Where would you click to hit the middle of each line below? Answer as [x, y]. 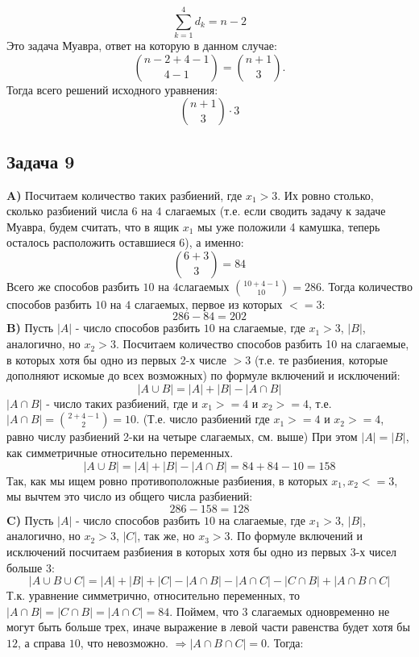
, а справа [41, 642]
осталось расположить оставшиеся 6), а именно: [125, 242]
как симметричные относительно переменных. [120, 453]
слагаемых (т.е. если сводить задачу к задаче [276, 211]
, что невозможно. [124, 642]
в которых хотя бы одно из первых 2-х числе [116, 359]
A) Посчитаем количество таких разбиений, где [124, 195]
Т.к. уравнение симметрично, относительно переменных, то [153, 595]
